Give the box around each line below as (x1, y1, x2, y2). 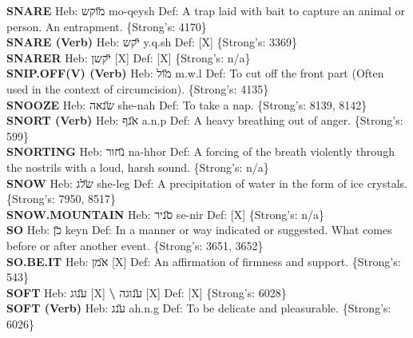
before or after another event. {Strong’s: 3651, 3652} (6, 237, 264, 253)
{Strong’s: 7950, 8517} (6, 190, 117, 207)
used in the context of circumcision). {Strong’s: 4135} (6, 80, 269, 97)
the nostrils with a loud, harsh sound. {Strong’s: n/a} (6, 158, 269, 175)
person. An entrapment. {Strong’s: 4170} (6, 18, 207, 34)
